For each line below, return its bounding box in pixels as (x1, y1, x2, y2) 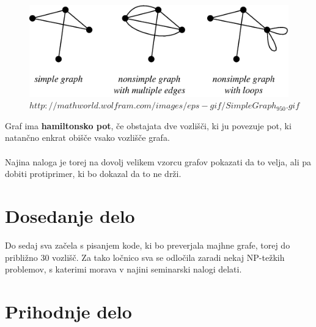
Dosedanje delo (5, 203, 135, 228)
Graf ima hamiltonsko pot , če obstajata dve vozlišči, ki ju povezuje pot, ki (5, 119, 292, 132)
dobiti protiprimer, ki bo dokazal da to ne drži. (5, 167, 182, 180)
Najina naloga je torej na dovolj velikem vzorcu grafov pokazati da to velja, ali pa (5, 155, 312, 168)
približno (5, 250, 38, 263)
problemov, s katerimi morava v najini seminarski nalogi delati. (5, 263, 242, 276)
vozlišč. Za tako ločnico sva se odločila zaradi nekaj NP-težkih (52, 250, 285, 263)
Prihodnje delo (5, 298, 132, 323)
